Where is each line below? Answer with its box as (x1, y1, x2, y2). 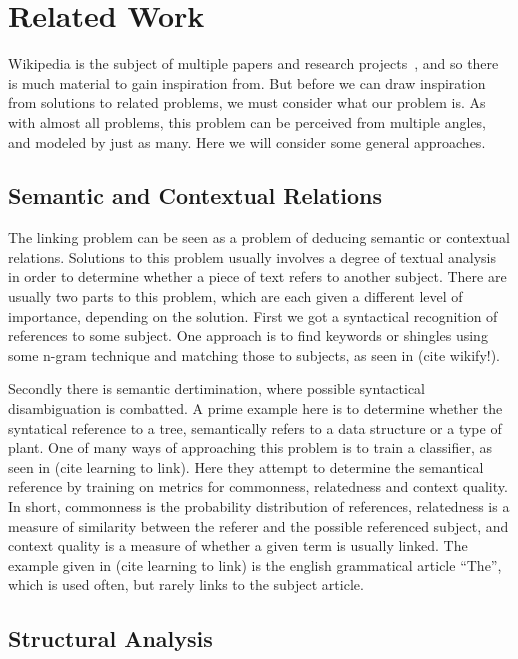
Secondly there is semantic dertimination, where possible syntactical (8, 378, 425, 399)
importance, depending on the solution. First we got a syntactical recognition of (8, 305, 498, 326)
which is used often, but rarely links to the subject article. (8, 574, 364, 595)
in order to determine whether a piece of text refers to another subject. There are (8, 266, 507, 287)
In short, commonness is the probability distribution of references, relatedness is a (8, 496, 510, 517)
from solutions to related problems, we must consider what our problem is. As (8, 92, 486, 113)
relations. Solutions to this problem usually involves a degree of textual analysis (8, 246, 496, 267)
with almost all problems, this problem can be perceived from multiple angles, (8, 111, 487, 132)
